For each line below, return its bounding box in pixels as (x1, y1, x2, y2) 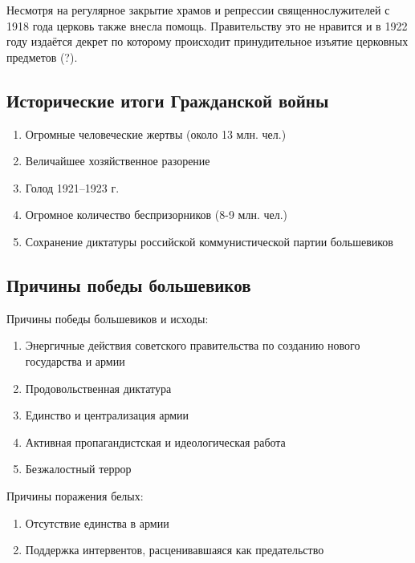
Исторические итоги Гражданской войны (6, 87, 329, 112)
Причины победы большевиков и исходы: (6, 310, 209, 326)
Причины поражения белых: (6, 487, 144, 504)
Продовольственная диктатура (25, 379, 172, 396)
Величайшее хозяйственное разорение (25, 152, 210, 169)
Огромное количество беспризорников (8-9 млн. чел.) (25, 206, 288, 223)
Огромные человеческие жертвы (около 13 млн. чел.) (25, 125, 287, 142)
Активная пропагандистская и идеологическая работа (25, 433, 286, 450)
